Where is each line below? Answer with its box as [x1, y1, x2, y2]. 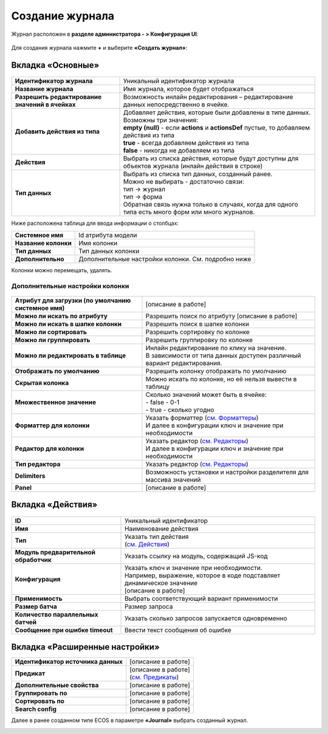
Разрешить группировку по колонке [145, 335, 253, 344]
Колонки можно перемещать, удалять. [11, 266, 112, 273]
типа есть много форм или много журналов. [123, 208, 255, 216]
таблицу [145, 382, 170, 391]
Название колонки [15, 239, 72, 247]
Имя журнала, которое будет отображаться [123, 85, 254, 94]
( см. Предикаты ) [129, 673, 179, 682]
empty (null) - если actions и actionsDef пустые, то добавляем [123, 123, 310, 132]
